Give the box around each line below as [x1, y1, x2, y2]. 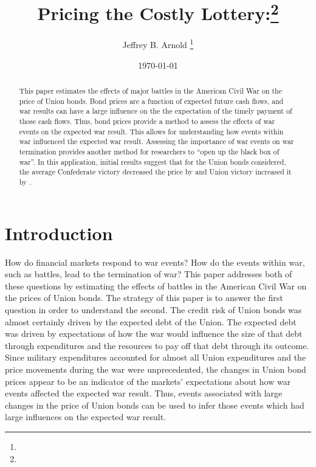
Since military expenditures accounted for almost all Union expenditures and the [5, 351, 306, 364]
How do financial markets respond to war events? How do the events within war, [5, 255, 305, 268]
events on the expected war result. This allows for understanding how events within [19, 126, 284, 136]
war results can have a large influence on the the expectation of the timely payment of [19, 106, 292, 116]
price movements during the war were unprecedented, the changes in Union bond [5, 362, 306, 375]
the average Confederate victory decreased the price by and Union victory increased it [19, 167, 292, 177]
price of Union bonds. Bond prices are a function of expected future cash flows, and [19, 95, 284, 106]
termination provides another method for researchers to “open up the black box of [19, 147, 280, 157]
